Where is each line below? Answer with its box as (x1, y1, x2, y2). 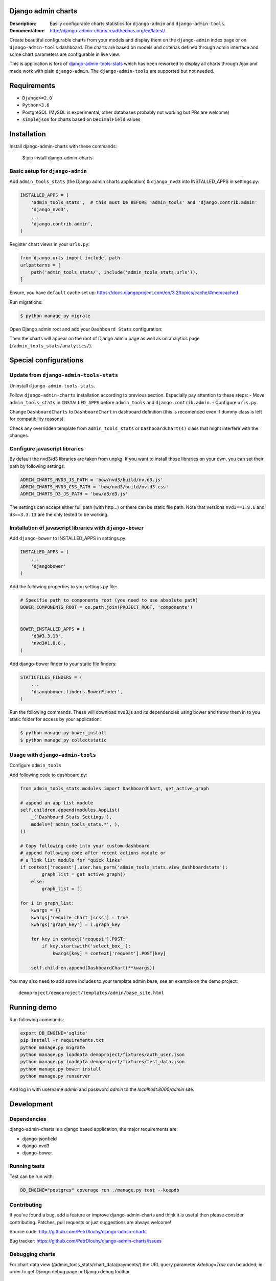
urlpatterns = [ (20, 262, 61, 268)
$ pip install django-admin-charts (22, 155, 93, 161)
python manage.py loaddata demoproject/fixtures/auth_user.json (20, 1051, 185, 1058)
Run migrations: (9, 299, 43, 305)
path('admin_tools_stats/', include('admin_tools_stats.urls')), (31, 270, 198, 275)
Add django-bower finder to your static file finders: (9, 660, 117, 667)
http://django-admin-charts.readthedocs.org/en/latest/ (50, 27, 166, 33)
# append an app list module (20, 800, 94, 805)
